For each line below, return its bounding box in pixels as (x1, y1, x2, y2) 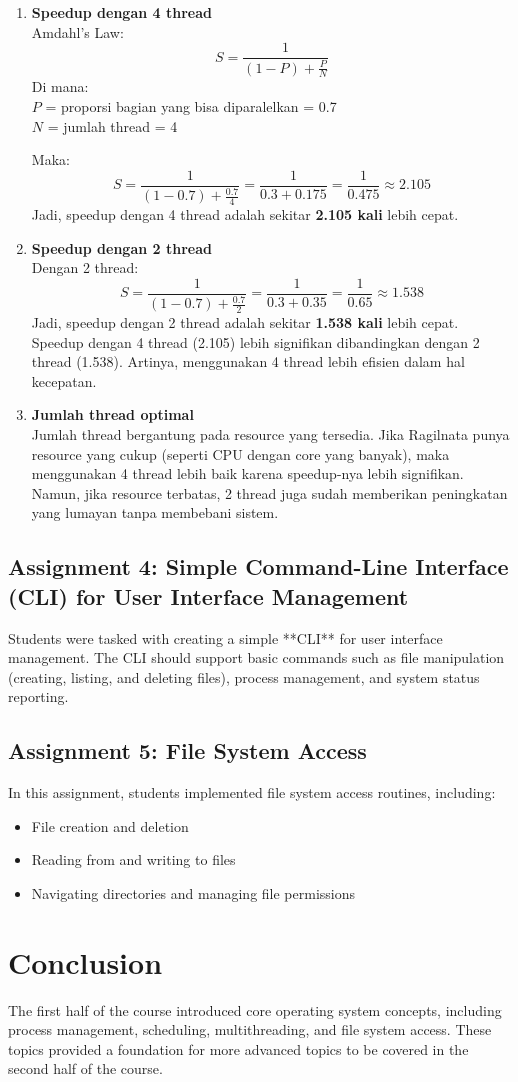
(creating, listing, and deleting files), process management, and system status (8, 666, 480, 687)
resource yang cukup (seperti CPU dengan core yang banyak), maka (31, 443, 450, 464)
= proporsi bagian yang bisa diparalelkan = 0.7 (45, 96, 337, 117)
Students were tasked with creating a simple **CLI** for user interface (8, 627, 443, 648)
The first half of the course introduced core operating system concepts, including (8, 999, 502, 1020)
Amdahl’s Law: (31, 21, 124, 42)
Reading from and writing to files (31, 849, 236, 870)
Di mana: (31, 76, 89, 97)
